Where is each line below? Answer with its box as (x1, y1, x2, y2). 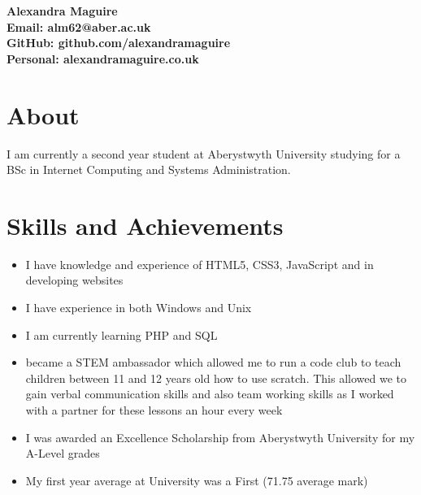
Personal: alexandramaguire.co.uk (7, 50, 199, 67)
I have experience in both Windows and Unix (25, 299, 252, 315)
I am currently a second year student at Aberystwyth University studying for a (7, 145, 401, 162)
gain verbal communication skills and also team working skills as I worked (25, 385, 394, 402)
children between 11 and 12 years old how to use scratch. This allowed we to (25, 369, 406, 386)
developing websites (25, 271, 124, 289)
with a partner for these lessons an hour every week (25, 401, 283, 418)
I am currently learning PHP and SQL (25, 326, 218, 343)
